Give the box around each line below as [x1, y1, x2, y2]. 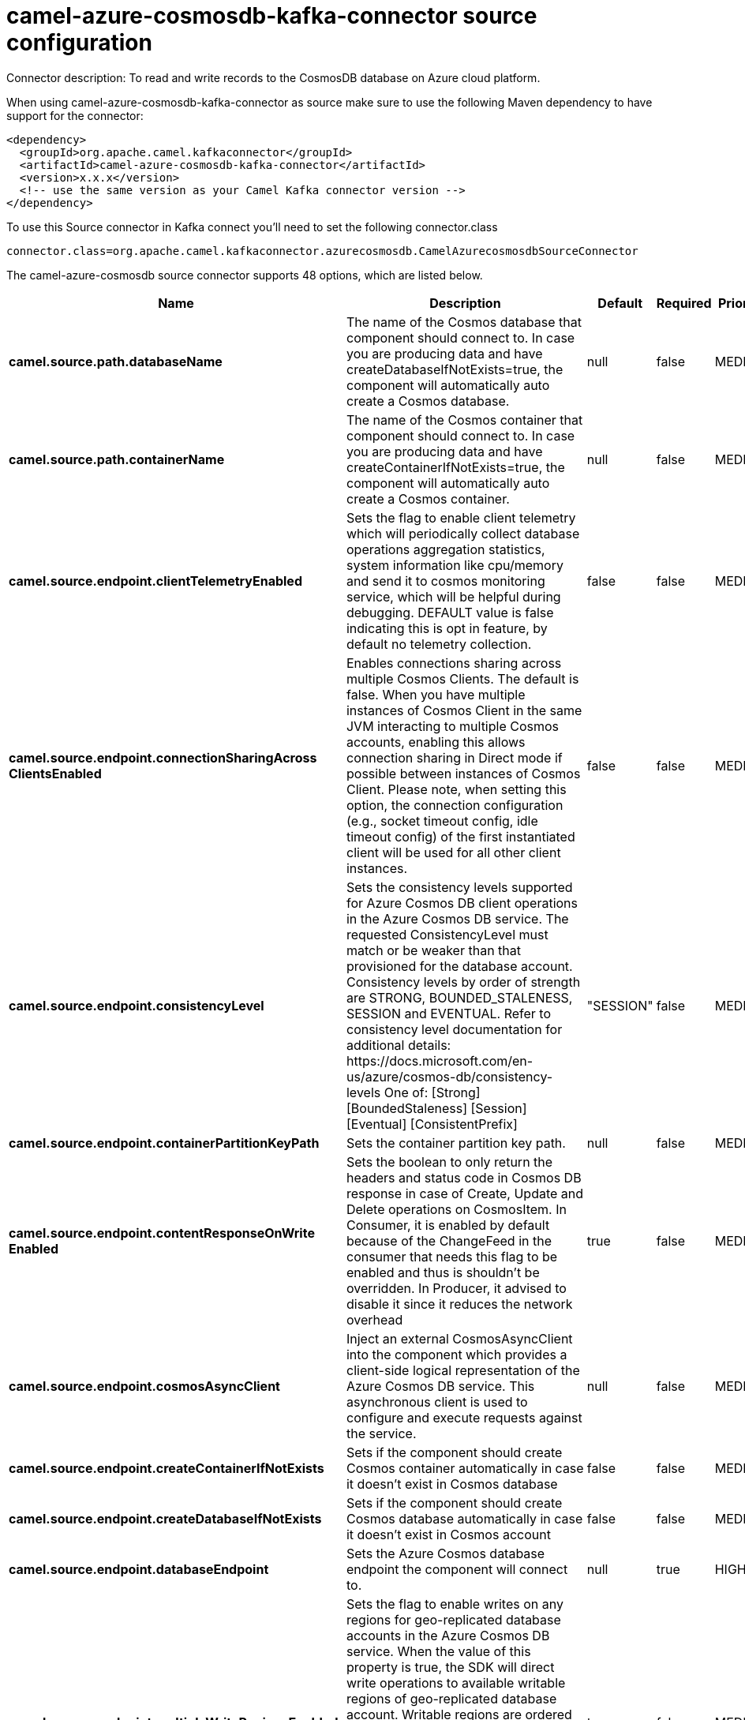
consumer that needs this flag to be [346, 1248, 558, 1265]
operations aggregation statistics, [346, 541, 545, 557]
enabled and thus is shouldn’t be [346, 1264, 540, 1280]
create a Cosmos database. [346, 392, 510, 409]
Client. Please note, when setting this [346, 781, 567, 797]
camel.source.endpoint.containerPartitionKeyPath [9, 1134, 320, 1151]
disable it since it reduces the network [346, 1295, 573, 1312]
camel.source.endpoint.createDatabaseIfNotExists [9, 1510, 322, 1527]
